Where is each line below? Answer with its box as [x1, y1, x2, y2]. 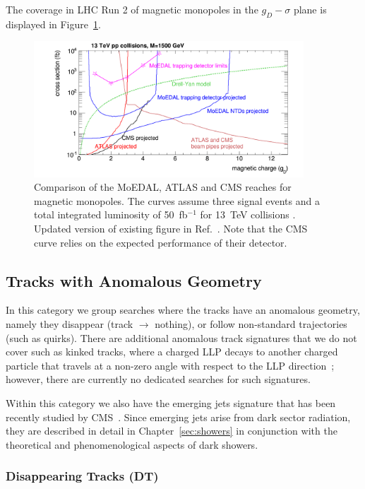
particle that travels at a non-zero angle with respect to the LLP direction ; [6, 358, 335, 372]
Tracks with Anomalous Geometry [6, 269, 262, 291]
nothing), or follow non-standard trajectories [155, 317, 347, 331]
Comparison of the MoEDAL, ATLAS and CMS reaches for [34, 179, 292, 194]
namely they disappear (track [6, 317, 133, 331]
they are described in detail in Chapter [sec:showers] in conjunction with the [6, 423, 337, 438]
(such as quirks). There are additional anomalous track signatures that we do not [6, 330, 357, 345]
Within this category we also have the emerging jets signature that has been [6, 396, 336, 410]
